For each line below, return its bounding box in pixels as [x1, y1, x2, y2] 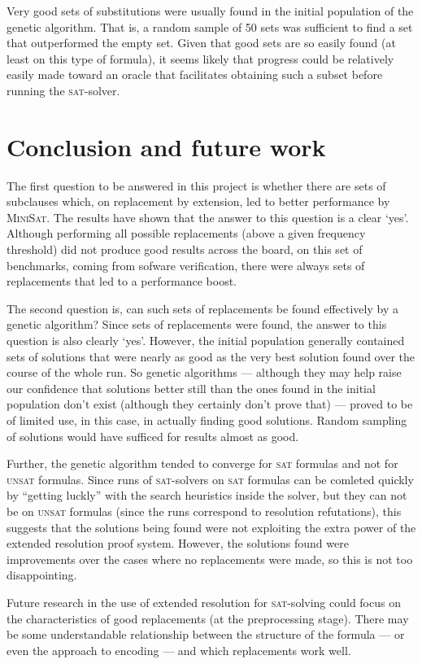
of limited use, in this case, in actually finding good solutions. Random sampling [7, 412, 407, 428]
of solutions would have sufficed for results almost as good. [7, 427, 299, 444]
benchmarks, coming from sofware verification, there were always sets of [7, 256, 365, 273]
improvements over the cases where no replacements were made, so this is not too [7, 550, 413, 567]
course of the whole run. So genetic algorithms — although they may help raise [7, 364, 402, 381]
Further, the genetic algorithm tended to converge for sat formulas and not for [7, 455, 398, 472]
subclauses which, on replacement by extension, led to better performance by [7, 193, 390, 210]
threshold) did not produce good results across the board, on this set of [7, 241, 363, 258]
